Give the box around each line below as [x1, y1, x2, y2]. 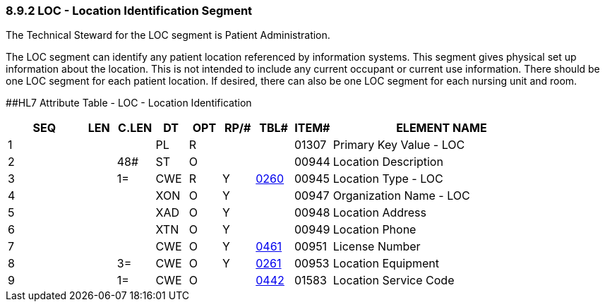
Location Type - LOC [333, 171, 443, 186]
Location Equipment [333, 256, 439, 271]
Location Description [333, 155, 443, 169]
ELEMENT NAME [396, 121, 487, 136]
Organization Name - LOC [333, 188, 470, 203]
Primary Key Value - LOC [333, 138, 465, 152]
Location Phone [333, 222, 417, 237]
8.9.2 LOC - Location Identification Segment [6, 4, 253, 18]
